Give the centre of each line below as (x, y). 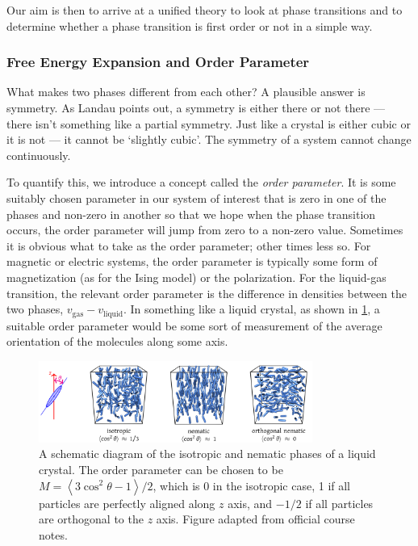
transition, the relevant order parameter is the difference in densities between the (207, 293)
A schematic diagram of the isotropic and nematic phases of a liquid (207, 454)
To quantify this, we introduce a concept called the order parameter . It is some (201, 182)
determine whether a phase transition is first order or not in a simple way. (190, 25)
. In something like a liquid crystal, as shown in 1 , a (252, 309)
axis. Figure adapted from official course (255, 519)
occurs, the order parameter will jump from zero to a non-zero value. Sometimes (205, 230)
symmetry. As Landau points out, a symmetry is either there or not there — (196, 107)
